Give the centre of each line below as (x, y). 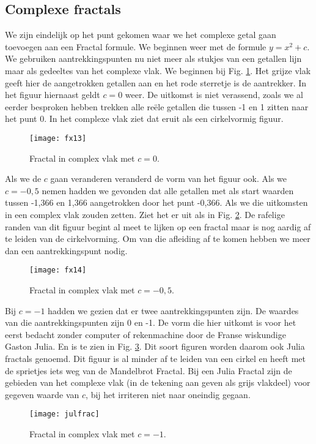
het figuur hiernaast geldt (53, 95)
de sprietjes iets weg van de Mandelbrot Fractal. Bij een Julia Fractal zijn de (149, 370)
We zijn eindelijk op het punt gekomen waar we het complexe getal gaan (141, 35)
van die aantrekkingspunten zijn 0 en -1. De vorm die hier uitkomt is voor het (151, 322)
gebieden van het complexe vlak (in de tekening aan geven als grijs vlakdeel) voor (158, 382)
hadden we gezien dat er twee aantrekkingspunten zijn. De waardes (173, 310)
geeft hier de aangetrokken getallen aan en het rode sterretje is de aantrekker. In (156, 82)
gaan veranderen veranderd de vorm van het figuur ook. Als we (169, 179)
